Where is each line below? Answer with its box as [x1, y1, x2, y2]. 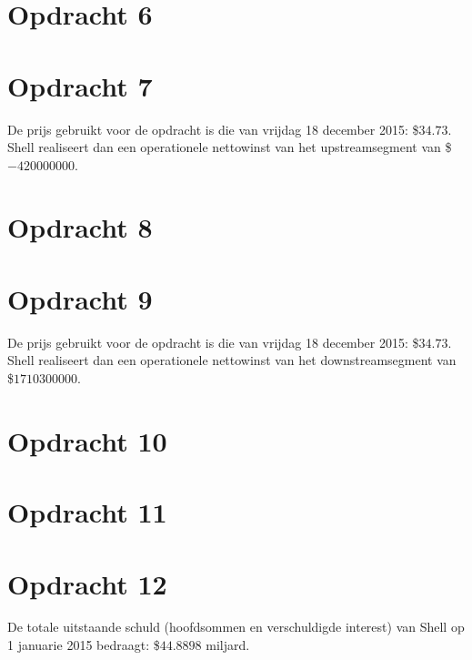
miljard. [206, 635, 250, 655]
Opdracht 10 [7, 421, 167, 459]
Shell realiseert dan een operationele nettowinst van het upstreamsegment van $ [7, 137, 452, 157]
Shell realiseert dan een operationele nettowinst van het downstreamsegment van [7, 350, 457, 370]
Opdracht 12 [7, 564, 167, 602]
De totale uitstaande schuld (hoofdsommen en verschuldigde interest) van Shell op [7, 617, 465, 636]
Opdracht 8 [7, 208, 153, 246]
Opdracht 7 [7, 66, 153, 104]
